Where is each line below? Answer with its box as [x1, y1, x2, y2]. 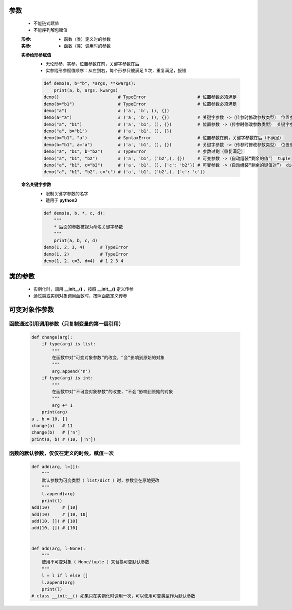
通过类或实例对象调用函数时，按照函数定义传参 [33, 293, 128, 299]
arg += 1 [52, 402, 73, 408]
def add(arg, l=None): [31, 545, 86, 551]
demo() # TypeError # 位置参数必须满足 [43, 94, 237, 100]
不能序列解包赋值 [33, 27, 68, 33]
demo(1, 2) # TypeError [43, 251, 128, 257]
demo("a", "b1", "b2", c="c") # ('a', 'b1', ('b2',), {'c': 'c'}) [43, 169, 205, 175]
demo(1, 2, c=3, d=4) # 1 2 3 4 [43, 258, 124, 264]
